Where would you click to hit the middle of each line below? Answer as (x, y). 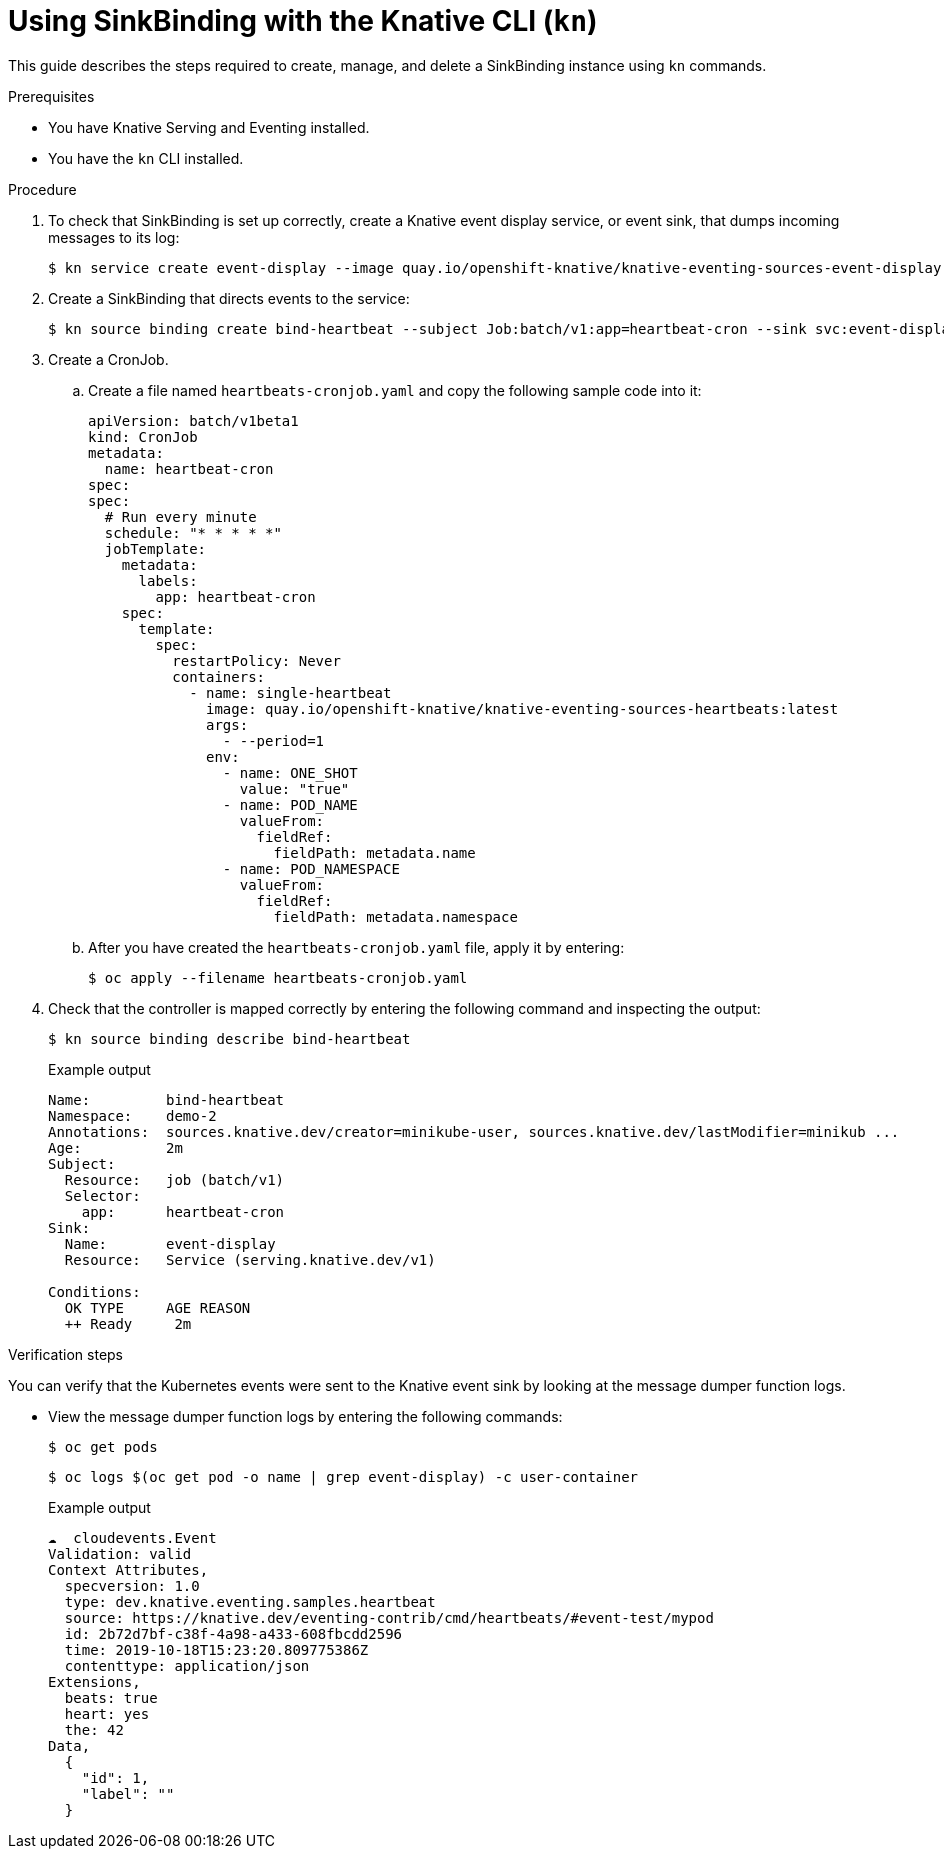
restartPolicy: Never (256, 660)
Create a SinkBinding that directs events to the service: (229, 298)
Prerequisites (51, 96)
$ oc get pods (103, 1446)
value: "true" (294, 788)
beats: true (111, 1697)
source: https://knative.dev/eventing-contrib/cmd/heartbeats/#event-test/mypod (389, 1617)
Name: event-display (170, 1243)
